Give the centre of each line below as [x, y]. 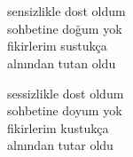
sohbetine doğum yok [65, 28]
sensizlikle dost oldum [66, 11]
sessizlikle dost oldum [66, 93]
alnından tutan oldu [62, 63]
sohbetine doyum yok [65, 110]
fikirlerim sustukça [57, 46]
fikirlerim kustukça [58, 127]
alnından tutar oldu [60, 145]
